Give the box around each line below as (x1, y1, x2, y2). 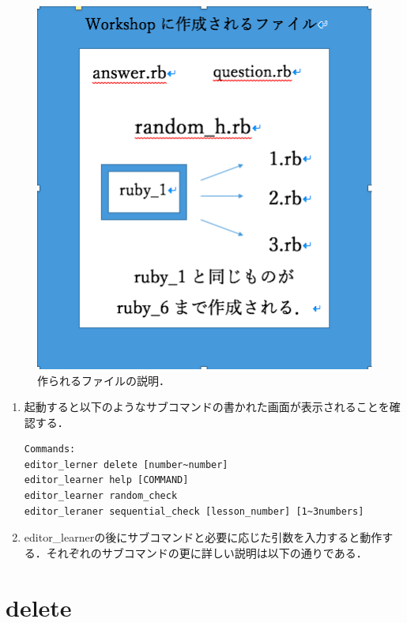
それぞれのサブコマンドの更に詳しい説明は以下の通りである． (46, 544, 367, 561)
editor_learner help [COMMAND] (24, 474, 189, 486)
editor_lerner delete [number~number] (24, 459, 228, 470)
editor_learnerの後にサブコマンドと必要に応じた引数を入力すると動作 (24, 529, 383, 546)
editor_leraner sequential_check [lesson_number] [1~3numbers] (24, 505, 364, 517)
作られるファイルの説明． (37, 372, 170, 388)
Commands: (24, 444, 76, 455)
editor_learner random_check (24, 490, 178, 502)
